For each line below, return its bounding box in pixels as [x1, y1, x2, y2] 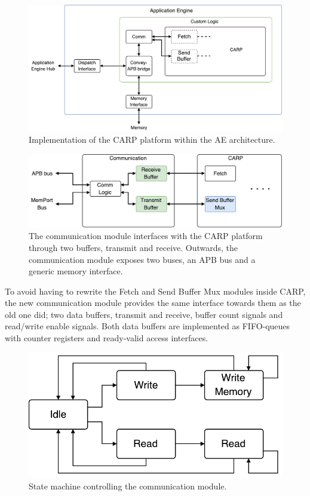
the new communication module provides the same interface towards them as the [5, 296, 301, 309]
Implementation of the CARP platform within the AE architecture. [29, 133, 275, 146]
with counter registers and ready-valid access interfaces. [5, 332, 208, 344]
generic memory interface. [29, 265, 123, 277]
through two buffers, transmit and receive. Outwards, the [29, 241, 238, 253]
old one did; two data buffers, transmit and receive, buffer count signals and [5, 308, 283, 320]
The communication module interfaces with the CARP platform [29, 229, 263, 242]
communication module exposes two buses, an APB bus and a [29, 253, 256, 265]
